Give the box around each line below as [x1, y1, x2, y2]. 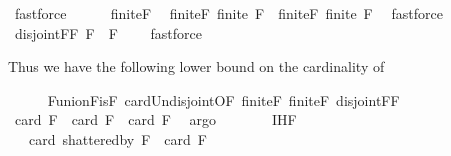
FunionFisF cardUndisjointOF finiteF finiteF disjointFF [47, 89, 400, 110]
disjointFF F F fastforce [14, 22, 202, 43]
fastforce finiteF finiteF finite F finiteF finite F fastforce [14, 3, 443, 23]
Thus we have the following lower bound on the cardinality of [8, 56, 385, 77]
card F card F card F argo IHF [14, 109, 297, 130]
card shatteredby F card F [28, 128, 207, 149]
